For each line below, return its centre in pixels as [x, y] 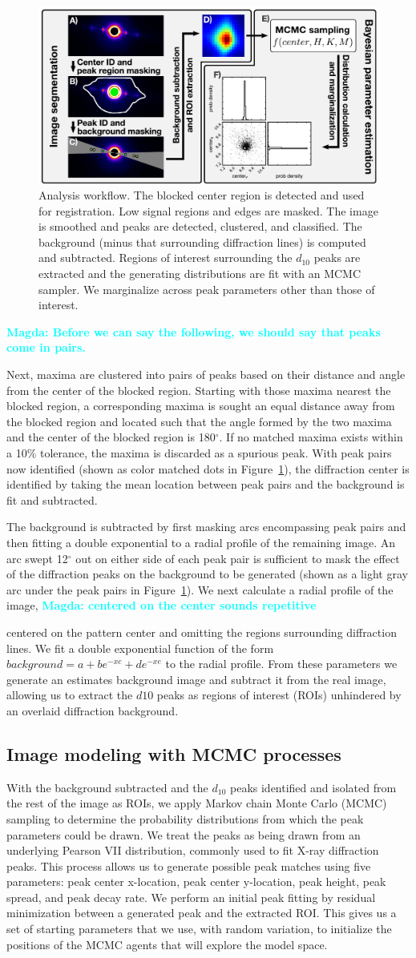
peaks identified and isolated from [313, 787]
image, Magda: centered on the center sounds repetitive [162, 605]
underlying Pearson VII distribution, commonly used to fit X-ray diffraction [193, 850]
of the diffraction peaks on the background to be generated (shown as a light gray [207, 574]
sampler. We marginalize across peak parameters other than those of [207, 289]
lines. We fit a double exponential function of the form [140, 648]
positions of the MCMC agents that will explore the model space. [167, 944]
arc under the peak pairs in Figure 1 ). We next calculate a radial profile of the [200, 589]
